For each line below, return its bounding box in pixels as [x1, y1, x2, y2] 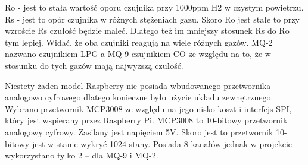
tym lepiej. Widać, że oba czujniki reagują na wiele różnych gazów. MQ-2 [5, 36, 273, 48]
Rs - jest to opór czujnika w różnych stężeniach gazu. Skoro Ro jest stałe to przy [5, 12, 300, 25]
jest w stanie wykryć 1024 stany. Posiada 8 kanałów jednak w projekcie [32, 137, 293, 150]
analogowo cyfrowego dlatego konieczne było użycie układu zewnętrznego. [5, 91, 273, 103]
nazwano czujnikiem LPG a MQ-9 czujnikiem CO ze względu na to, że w [5, 47, 271, 60]
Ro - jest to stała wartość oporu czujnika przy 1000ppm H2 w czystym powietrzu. [5, 1, 304, 13]
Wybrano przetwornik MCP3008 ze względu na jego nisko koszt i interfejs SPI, [5, 102, 292, 115]
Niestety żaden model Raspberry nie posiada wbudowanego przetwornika [5, 79, 271, 91]
